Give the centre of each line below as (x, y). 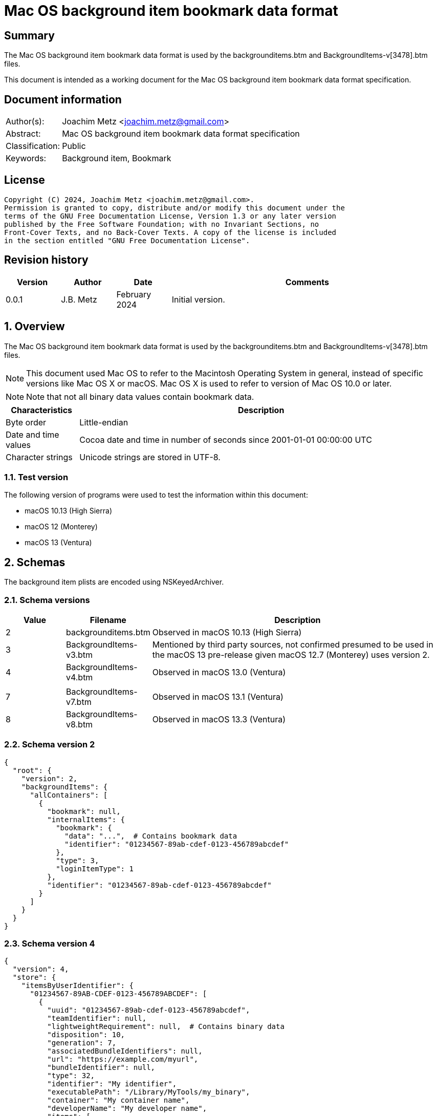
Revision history (46, 260)
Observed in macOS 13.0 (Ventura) (219, 672)
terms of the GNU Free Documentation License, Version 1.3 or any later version (170, 216)
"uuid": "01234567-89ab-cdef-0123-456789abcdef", (149, 1010)
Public (74, 146)
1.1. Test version (36, 477)
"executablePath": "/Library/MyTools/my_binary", (149, 1092)
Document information (63, 99)
